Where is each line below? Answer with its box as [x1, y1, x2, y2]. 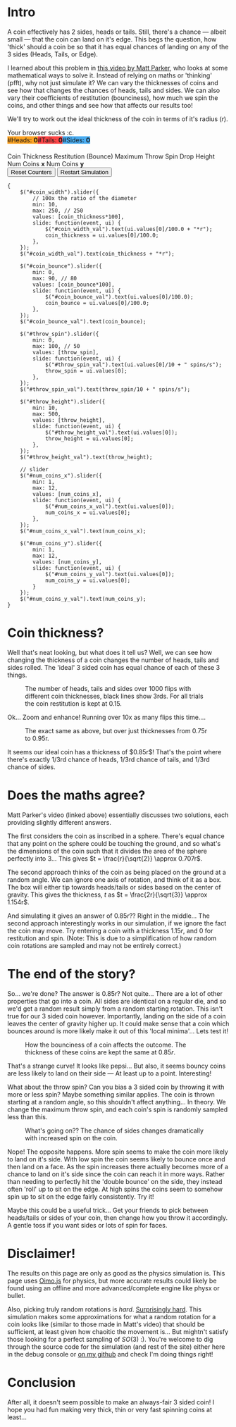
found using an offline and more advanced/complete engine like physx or [7, 1283, 220, 1292]
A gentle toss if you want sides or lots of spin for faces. [7, 1221, 168, 1229]
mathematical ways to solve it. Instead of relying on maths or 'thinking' [7, 71, 213, 80]
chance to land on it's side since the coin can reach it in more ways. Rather [7, 1170, 225, 1178]
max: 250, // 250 [32, 207, 83, 214]
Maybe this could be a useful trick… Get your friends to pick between [7, 1206, 209, 1214]
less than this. [7, 1112, 48, 1121]
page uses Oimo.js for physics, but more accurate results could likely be [7, 1276, 217, 1285]
